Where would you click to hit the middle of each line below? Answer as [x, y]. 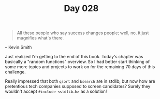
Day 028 [81, 8]
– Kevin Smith [19, 47]
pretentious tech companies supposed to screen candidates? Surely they [78, 87]
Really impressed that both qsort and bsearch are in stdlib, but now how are [80, 81]
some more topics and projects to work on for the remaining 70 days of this [80, 67]
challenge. [15, 72]
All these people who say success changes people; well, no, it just [83, 33]
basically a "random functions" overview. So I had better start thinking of [77, 62]
